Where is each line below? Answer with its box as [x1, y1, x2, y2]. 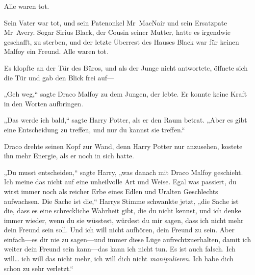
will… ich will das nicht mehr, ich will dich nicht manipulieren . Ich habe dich [4, 253, 233, 264]
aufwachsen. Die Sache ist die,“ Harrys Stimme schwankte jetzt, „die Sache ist [4, 196, 239, 206]
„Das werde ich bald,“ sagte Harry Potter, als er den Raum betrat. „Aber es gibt [4, 115, 247, 125]
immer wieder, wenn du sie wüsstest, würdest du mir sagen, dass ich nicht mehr [4, 215, 244, 225]
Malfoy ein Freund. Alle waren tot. [4, 46, 108, 56]
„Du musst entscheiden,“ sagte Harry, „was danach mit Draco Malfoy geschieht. [4, 167, 243, 177]
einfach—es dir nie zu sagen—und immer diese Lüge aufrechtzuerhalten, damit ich [4, 234, 251, 244]
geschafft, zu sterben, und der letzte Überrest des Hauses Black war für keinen [4, 36, 239, 47]
